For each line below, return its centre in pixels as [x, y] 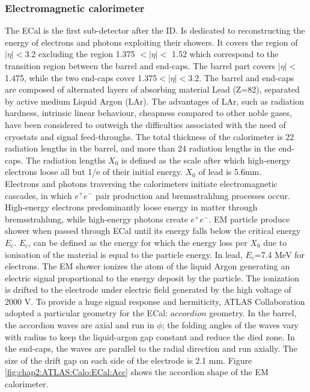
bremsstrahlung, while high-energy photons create [96, 219]
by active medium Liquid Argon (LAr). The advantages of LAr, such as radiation [154, 101]
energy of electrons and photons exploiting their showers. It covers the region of [151, 42]
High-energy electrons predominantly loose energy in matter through [131, 207]
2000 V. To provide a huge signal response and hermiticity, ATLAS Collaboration [155, 301]
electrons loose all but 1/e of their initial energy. [94, 172]
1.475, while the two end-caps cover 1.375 [81, 77]
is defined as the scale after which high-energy [206, 160]
